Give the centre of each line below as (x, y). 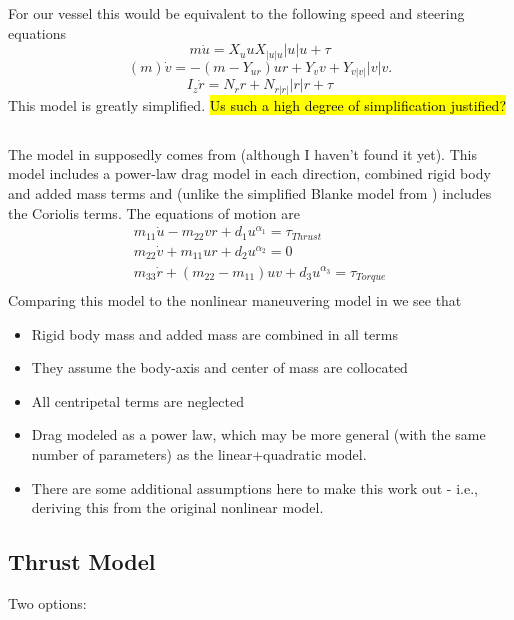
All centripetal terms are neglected (137, 400)
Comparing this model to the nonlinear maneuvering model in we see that (235, 300)
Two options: (47, 602)
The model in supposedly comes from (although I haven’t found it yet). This (242, 153)
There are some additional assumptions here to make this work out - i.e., (254, 487)
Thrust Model (82, 561)
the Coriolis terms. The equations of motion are (154, 212)
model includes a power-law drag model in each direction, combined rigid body (249, 173)
